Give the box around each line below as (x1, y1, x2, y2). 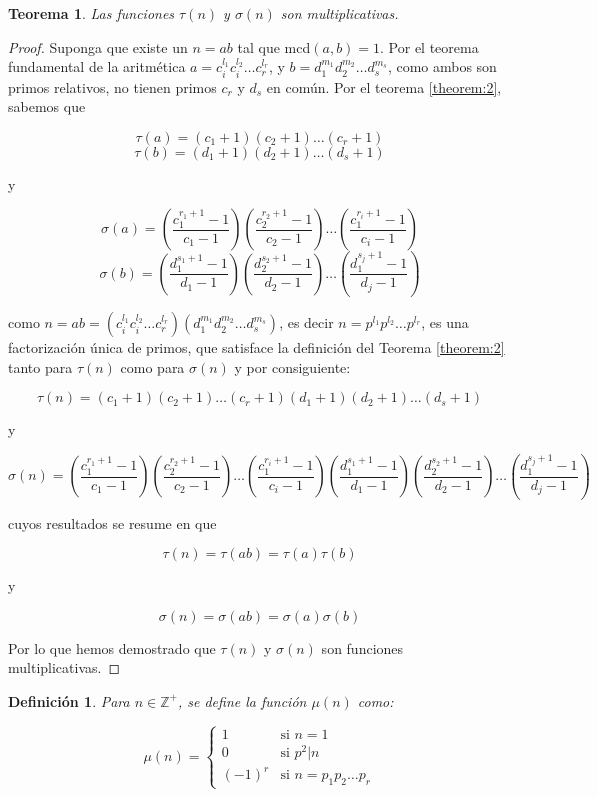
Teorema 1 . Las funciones (8, 3, 175, 23)
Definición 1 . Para (8, 690, 130, 711)
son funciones (321, 637, 404, 658)
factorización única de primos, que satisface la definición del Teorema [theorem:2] (8, 337, 505, 358)
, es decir (279, 312, 334, 333)
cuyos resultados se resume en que (8, 512, 217, 533)
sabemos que (8, 96, 86, 117)
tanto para (8, 356, 73, 377)
